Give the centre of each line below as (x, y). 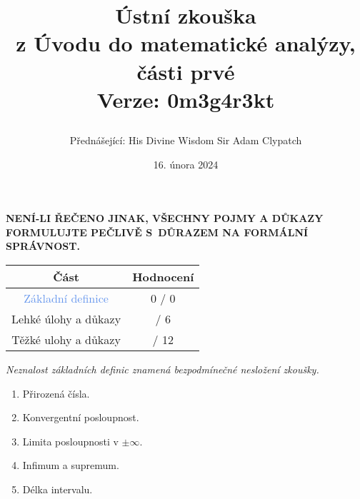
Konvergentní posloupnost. (81, 417)
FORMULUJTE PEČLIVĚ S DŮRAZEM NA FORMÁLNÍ (157, 232)
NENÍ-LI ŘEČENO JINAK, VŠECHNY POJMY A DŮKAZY (165, 218)
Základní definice (66, 298)
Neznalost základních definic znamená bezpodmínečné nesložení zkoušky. (162, 369)
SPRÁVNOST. (43, 246)
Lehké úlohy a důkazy (66, 318)
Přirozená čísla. (56, 393)
